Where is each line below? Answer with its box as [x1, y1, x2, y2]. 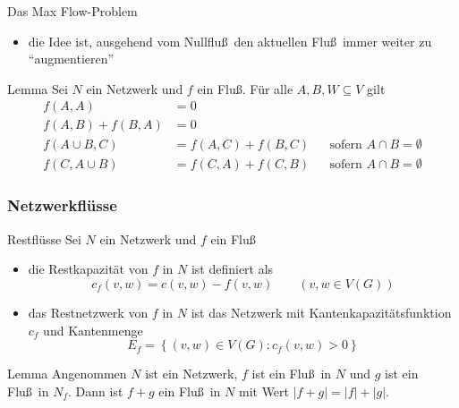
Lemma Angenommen [7, 364, 127, 383]
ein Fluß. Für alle [197, 79, 293, 98]
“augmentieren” [28, 49, 115, 68]
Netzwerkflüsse [7, 194, 117, 217]
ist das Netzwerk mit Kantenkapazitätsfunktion [191, 302, 452, 321]
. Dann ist [68, 381, 123, 400]
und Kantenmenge [43, 320, 143, 339]
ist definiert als [191, 259, 274, 278]
